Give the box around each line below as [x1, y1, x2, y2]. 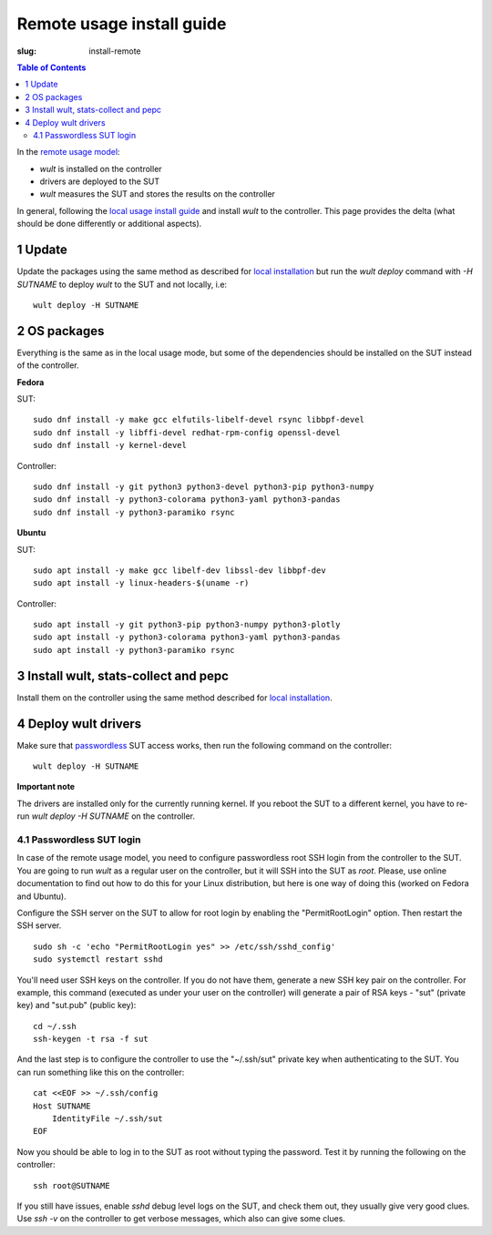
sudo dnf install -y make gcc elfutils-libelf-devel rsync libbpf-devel [33, 414, 364, 425]
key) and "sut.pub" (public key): [16, 1000, 137, 1011]
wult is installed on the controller [39, 163, 163, 174]
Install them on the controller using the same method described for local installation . [16, 692, 333, 703]
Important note [16, 781, 76, 792]
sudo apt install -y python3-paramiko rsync [33, 645, 236, 655]
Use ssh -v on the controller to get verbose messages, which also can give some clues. [16, 1213, 346, 1224]
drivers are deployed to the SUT [39, 176, 159, 187]
